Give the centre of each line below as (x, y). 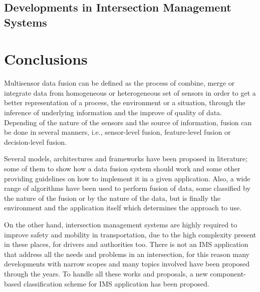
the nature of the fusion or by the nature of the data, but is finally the (112, 198)
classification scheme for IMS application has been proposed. (116, 283)
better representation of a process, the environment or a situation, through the (125, 102)
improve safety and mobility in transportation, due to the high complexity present (130, 234)
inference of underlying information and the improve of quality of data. (113, 112)
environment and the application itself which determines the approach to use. (123, 208)
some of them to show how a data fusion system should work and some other (122, 169)
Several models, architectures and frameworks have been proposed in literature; (126, 159)
